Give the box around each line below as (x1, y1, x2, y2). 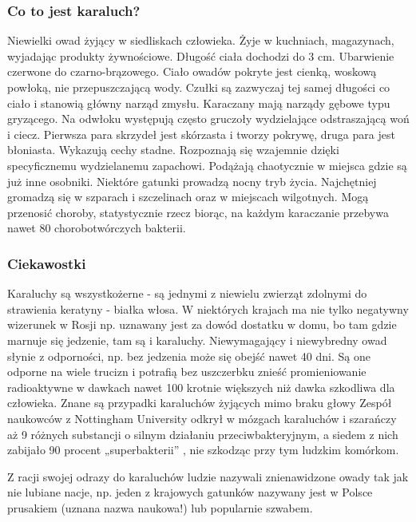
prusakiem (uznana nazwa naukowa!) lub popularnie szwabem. (7, 499, 313, 516)
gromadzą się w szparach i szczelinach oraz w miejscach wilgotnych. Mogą (7, 188, 369, 205)
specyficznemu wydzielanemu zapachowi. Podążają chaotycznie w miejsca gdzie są (7, 156, 407, 173)
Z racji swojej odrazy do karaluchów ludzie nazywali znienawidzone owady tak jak (7, 468, 409, 484)
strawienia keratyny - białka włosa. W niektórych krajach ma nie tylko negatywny (7, 300, 409, 317)
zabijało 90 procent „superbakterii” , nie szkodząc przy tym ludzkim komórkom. (7, 441, 399, 458)
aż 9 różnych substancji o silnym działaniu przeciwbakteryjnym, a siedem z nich (7, 425, 398, 442)
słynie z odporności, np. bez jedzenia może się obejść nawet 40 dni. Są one (7, 347, 370, 364)
